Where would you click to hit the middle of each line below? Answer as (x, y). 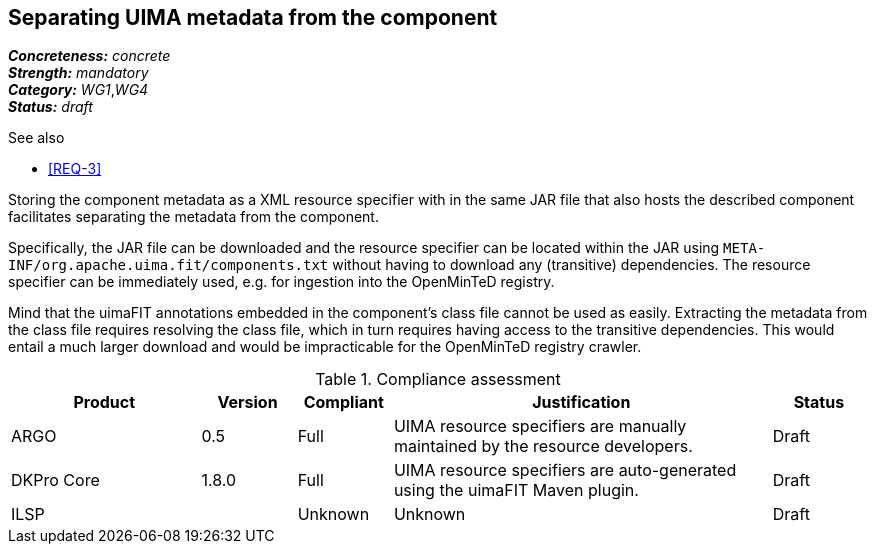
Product (104, 402)
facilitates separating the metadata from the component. (193, 217)
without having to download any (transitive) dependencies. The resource (571, 265)
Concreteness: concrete (89, 56)
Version (247, 402)
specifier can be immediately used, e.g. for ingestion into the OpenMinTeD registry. (281, 282)
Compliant (343, 402)
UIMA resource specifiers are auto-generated (565, 470)
